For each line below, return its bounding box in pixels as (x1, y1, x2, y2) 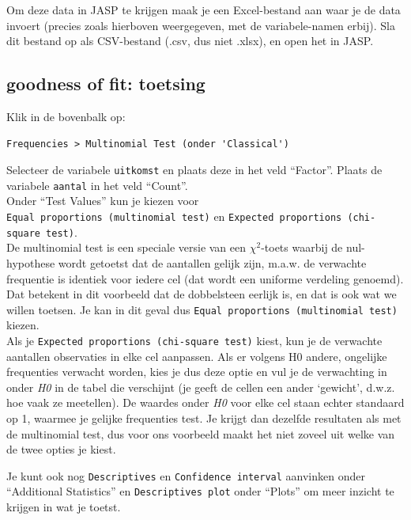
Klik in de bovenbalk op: (6, 108, 126, 124)
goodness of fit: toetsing (6, 71, 205, 96)
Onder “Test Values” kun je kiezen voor (6, 192, 199, 209)
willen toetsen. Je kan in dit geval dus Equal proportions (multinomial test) (6, 301, 398, 317)
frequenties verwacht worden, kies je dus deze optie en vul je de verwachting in (6, 363, 387, 380)
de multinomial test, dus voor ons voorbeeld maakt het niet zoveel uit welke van (6, 425, 395, 442)
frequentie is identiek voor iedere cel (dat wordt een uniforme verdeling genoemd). (6, 270, 404, 287)
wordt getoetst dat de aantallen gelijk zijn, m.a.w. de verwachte (58, 254, 367, 271)
